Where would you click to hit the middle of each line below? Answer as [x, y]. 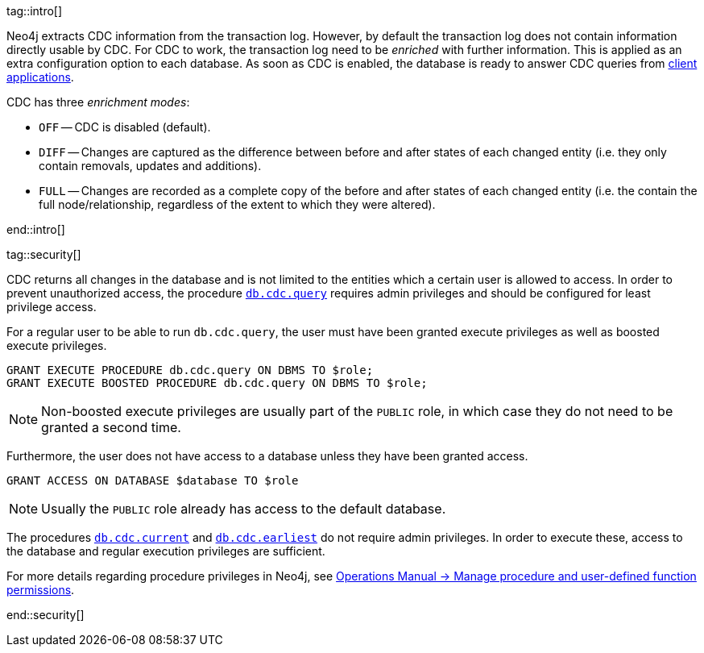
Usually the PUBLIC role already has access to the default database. [244, 509]
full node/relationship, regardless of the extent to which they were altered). [237, 204]
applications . [40, 77]
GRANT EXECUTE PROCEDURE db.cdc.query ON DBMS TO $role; [190, 370]
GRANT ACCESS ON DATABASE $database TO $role [153, 480]
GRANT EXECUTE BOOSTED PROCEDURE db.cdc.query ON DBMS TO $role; [217, 383]
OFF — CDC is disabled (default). [125, 127]
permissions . [41, 590]
